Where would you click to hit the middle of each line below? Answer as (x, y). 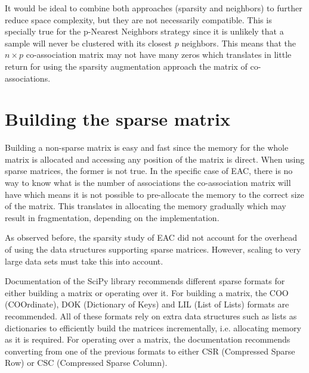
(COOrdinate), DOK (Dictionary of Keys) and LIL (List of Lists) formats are (147, 304)
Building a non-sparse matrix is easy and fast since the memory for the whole (147, 147)
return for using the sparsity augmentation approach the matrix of (126, 66)
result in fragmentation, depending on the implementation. (112, 217)
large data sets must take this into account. (84, 261)
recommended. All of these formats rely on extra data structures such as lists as (151, 316)
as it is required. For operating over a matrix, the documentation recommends (148, 339)
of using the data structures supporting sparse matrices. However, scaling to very (153, 249)
